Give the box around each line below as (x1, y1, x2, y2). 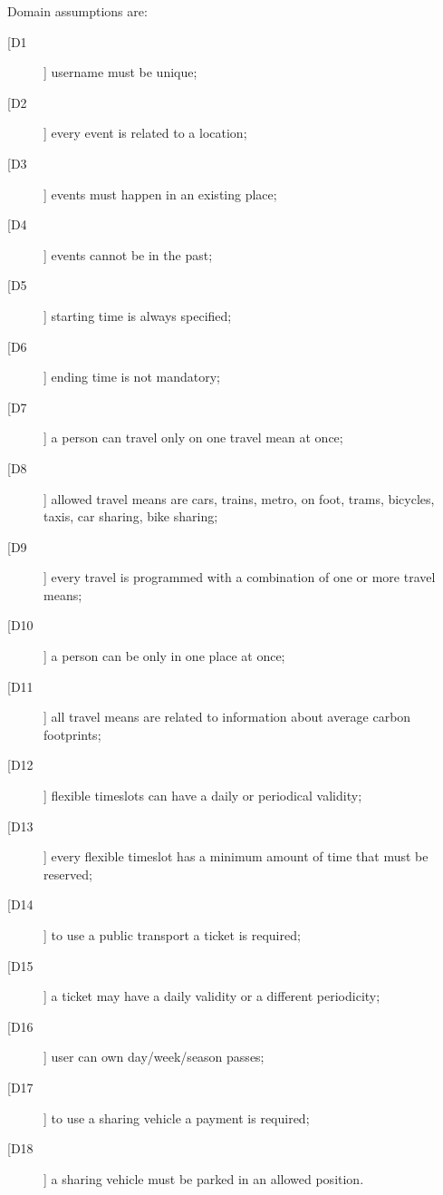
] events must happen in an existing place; (43, 184, 277, 203)
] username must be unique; (43, 63, 197, 82)
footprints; (43, 724, 101, 743)
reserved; (43, 864, 92, 883)
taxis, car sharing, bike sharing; (43, 507, 218, 526)
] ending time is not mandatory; (43, 367, 220, 386)
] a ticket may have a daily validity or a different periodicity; (43, 986, 380, 1006)
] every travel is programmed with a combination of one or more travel (43, 568, 436, 587)
